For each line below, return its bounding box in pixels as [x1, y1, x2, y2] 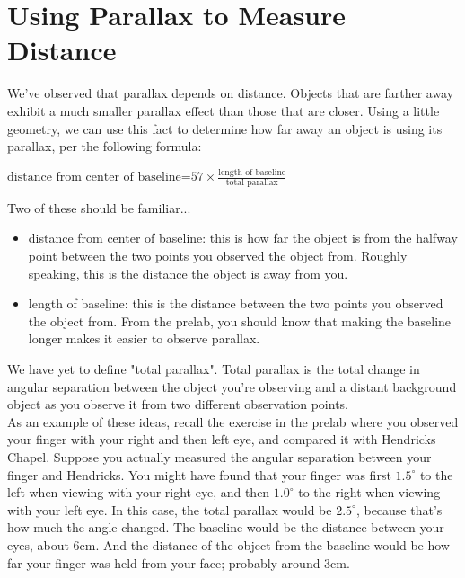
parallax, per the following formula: [7, 137, 202, 156]
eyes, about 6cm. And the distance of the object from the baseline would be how [7, 535, 450, 554]
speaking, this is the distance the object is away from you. [28, 263, 348, 282]
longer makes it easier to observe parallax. [28, 329, 260, 348]
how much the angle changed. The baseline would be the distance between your [7, 518, 444, 537]
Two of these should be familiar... [7, 198, 191, 217]
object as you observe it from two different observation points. [7, 395, 349, 413]
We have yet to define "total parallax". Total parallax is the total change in [7, 359, 420, 378]
